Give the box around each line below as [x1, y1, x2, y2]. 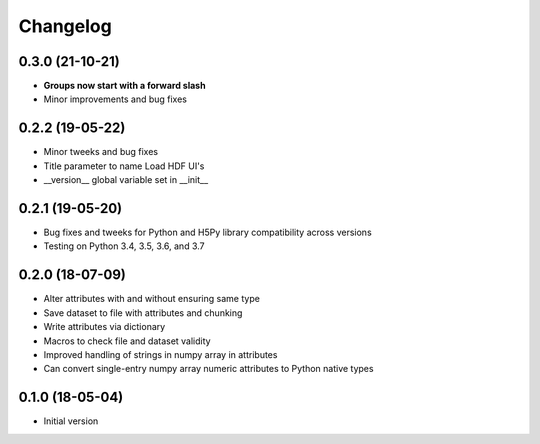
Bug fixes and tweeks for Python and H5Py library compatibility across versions [43, 226, 372, 239]
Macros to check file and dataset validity [43, 335, 211, 347]
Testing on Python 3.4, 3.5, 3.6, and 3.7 [43, 240, 205, 252]
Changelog [18, 15, 112, 37]
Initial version [43, 415, 99, 427]
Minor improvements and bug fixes [43, 93, 187, 105]
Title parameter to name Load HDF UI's [43, 160, 205, 172]
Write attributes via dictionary [43, 321, 166, 333]
